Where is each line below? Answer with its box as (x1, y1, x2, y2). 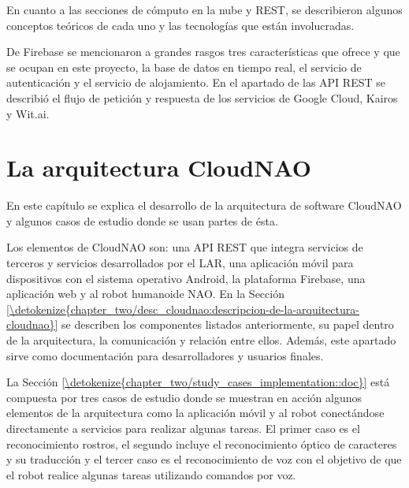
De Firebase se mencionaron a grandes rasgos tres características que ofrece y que (6, 43, 400, 60)
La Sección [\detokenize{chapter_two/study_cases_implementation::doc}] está (6, 374, 390, 390)
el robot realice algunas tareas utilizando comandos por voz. (6, 466, 296, 482)
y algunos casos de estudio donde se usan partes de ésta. (6, 212, 278, 229)
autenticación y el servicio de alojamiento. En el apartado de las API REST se (6, 74, 385, 91)
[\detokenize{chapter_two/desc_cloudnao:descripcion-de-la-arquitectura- (6, 300, 359, 317)
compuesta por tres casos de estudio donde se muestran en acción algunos (6, 389, 363, 405)
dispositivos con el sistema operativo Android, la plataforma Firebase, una (6, 270, 366, 286)
